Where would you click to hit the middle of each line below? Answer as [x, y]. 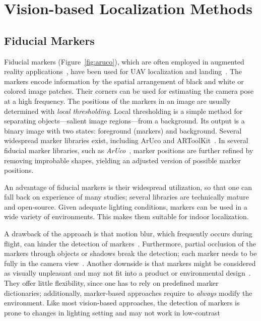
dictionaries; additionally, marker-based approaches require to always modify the [128, 293]
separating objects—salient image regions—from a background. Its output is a [124, 121]
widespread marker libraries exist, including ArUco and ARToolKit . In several [126, 140]
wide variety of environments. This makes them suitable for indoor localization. [126, 216]
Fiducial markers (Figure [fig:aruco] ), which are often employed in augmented [124, 61]
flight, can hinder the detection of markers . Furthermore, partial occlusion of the [130, 243]
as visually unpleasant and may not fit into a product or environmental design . [127, 273]
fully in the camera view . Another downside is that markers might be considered [130, 263]
